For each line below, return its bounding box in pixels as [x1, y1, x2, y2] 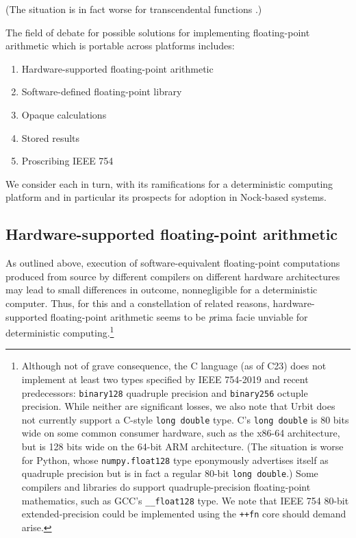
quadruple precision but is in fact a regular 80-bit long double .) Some [21, 466, 318, 480]
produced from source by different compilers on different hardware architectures [5, 269, 340, 283]
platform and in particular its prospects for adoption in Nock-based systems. [5, 190, 327, 204]
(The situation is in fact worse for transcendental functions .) [5, 2, 262, 16]
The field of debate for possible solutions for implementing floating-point [5, 25, 310, 39]
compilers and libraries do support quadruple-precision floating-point [21, 479, 311, 493]
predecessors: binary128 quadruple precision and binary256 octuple [21, 385, 308, 400]
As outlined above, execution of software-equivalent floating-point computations [5, 256, 340, 270]
